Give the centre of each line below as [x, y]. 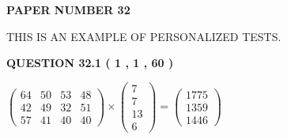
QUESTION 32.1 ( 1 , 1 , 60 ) [90, 63]
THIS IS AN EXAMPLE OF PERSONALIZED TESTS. [144, 36]
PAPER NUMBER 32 [68, 9]
